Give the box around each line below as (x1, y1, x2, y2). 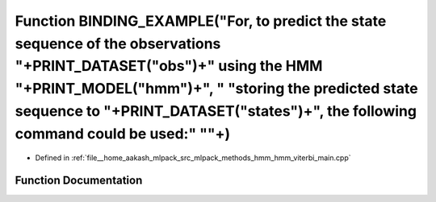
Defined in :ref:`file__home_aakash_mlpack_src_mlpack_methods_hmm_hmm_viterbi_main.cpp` (35, 153, 351, 163)
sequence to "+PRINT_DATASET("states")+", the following (15, 101, 417, 120)
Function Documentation (15, 174, 143, 188)
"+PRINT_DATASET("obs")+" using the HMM (15, 57, 323, 76)
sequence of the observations (15, 35, 221, 52)
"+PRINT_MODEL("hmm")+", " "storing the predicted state (15, 80, 419, 98)
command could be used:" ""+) (15, 125, 230, 142)
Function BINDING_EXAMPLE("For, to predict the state (15, 12, 387, 30)
